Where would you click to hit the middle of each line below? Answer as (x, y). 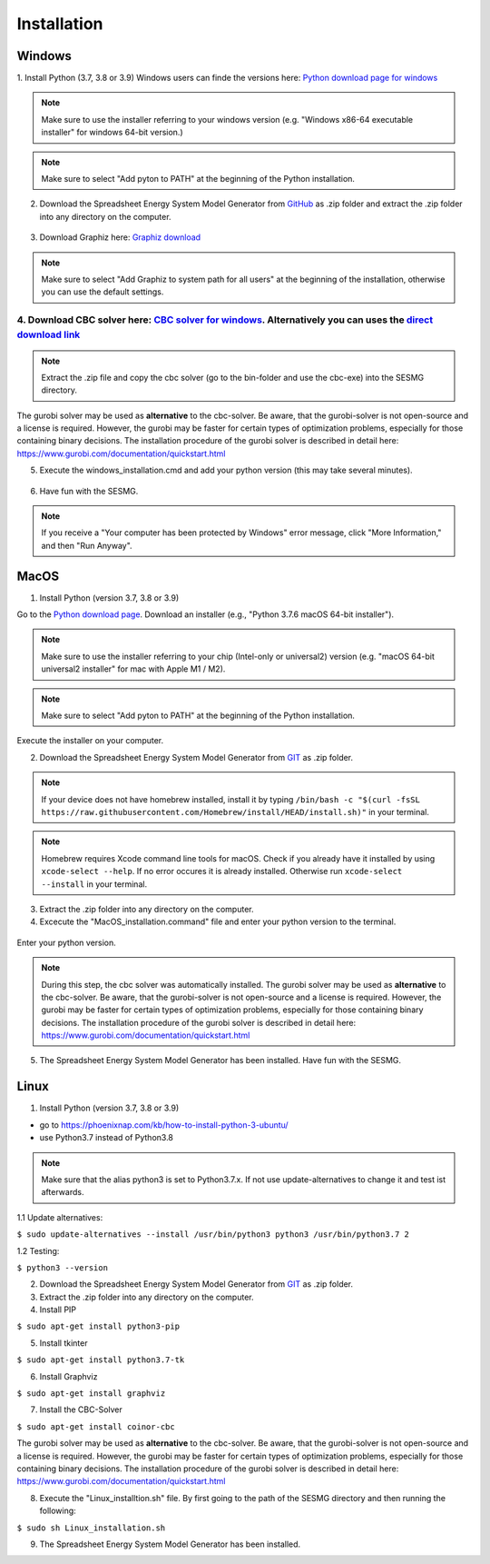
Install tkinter (64, 1343)
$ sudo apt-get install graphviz (91, 1394)
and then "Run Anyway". (87, 545)
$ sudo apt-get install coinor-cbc (96, 1426)
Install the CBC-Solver (81, 1410)
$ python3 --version (63, 1267)
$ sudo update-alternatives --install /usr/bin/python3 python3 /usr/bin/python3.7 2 (213, 1235)
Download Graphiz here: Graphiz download (120, 237)
